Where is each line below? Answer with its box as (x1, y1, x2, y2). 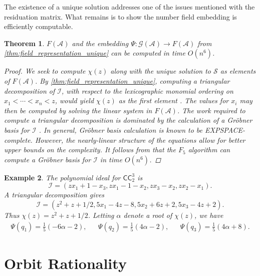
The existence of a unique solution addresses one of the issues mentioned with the (4, 2, 255, 12)
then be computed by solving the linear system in (4, 105, 152, 115)
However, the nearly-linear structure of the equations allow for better (35, 134, 245, 145)
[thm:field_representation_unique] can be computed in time (4, 48, 185, 58)
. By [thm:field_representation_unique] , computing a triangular (35, 75, 230, 86)
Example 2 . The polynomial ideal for (4, 172, 121, 182)
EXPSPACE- (205, 124, 245, 135)
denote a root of (123, 209, 172, 220)
